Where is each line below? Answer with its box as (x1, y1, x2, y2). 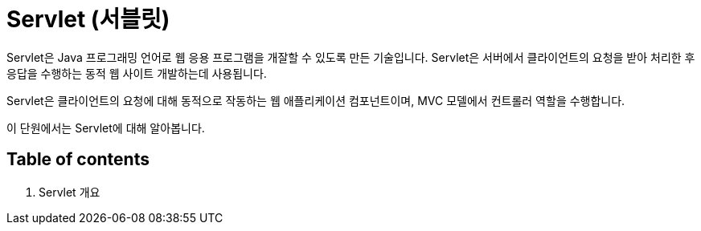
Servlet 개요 (39, 184, 100, 199)
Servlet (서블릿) (6, 6, 170, 33)
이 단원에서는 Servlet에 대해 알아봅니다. (6, 120, 205, 135)
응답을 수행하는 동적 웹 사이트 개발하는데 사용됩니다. (6, 66, 267, 80)
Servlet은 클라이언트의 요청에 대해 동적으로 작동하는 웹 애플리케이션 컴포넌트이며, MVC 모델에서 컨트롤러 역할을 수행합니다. (6, 93, 625, 107)
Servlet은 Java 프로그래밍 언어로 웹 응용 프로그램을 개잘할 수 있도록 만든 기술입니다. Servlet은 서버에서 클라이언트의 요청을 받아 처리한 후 (6, 50, 695, 64)
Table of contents (6, 149, 150, 170)
